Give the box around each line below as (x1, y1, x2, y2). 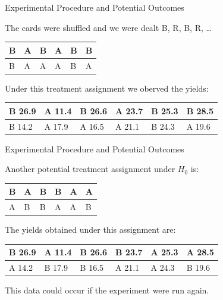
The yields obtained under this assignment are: (5, 223, 176, 236)
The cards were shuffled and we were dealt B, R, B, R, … (5, 21, 212, 33)
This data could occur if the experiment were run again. (5, 284, 209, 296)
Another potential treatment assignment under (5, 162, 175, 175)
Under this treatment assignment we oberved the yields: (5, 82, 209, 94)
